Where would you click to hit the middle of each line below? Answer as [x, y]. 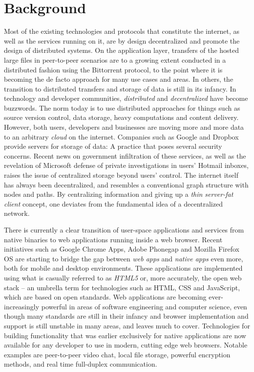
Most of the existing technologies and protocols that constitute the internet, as [122, 31]
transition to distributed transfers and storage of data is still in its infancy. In [120, 88]
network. [17, 213]
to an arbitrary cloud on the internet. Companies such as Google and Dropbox [121, 136]
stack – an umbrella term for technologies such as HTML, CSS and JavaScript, [122, 287]
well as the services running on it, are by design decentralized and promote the [122, 40]
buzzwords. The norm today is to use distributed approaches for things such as [122, 107]
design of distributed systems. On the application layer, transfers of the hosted [122, 50]
